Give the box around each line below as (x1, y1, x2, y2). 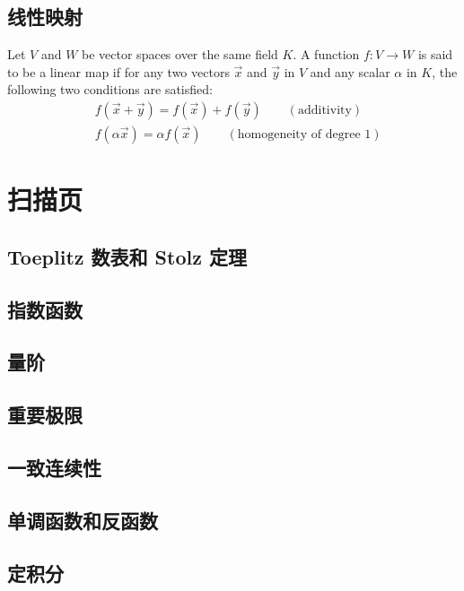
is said (417, 45, 453, 64)
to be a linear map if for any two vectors (7, 62, 230, 81)
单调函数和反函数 (7, 506, 158, 534)
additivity (297, 104, 352, 117)
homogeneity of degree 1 (237, 128, 372, 142)
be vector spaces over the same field (82, 45, 278, 64)
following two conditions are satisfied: (7, 80, 213, 99)
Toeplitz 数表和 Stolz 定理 (7, 242, 247, 270)
